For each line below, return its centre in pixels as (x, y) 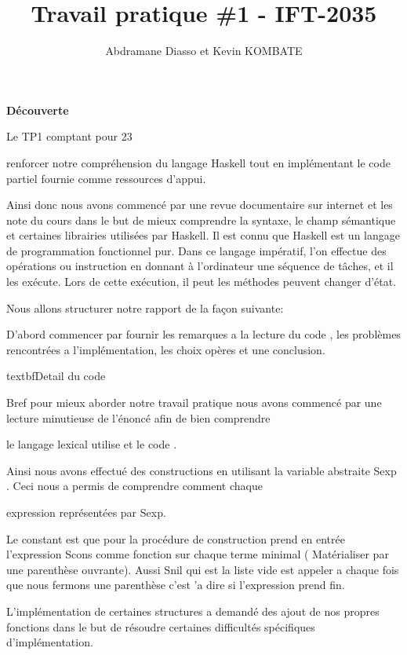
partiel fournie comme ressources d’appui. (106, 178)
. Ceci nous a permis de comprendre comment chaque (134, 486)
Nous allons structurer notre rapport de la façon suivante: (145, 307)
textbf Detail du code (56, 376)
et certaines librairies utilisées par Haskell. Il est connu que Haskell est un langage (203, 235)
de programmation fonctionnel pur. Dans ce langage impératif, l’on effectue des (196, 250)
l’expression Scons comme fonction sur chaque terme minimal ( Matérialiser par (198, 554)
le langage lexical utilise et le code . (92, 444)
